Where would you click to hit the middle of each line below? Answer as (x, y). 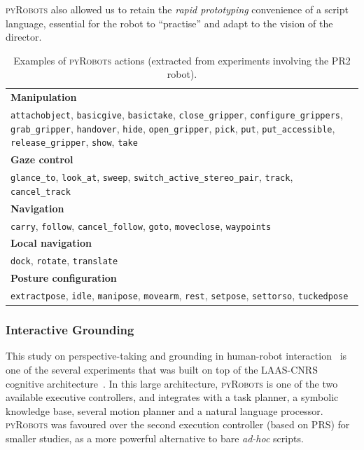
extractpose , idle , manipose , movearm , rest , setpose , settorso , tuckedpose (180, 295)
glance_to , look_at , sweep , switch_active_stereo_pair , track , (152, 177)
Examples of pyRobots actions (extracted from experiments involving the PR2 (182, 60)
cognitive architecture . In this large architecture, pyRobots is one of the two (172, 383)
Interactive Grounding (70, 330)
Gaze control (42, 159)
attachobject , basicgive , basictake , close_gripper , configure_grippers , (177, 115)
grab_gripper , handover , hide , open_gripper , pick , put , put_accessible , (173, 128)
